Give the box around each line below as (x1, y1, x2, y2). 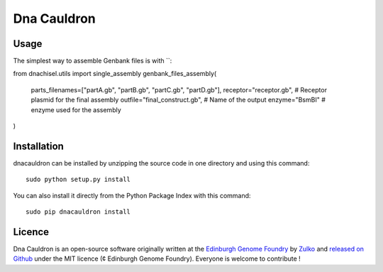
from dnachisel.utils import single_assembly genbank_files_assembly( (13, 70, 217, 78)
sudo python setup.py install (26, 175, 131, 184)
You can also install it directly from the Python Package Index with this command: (13, 191, 251, 200)
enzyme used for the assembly (30, 105, 122, 114)
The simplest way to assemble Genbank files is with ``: (13, 57, 172, 65)
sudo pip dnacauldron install (26, 208, 131, 216)
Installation (13, 140, 64, 152)
